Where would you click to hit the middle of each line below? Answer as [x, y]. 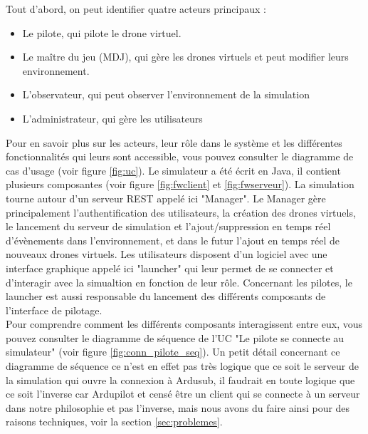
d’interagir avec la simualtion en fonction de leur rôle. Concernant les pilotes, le [179, 282]
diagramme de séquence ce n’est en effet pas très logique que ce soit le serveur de [182, 366]
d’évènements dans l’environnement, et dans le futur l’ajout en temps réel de [173, 240]
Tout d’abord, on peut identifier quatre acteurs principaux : [136, 9]
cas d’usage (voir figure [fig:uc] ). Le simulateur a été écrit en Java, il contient [173, 170]
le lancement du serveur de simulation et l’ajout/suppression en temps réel [168, 226]
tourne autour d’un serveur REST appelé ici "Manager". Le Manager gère [166, 198]
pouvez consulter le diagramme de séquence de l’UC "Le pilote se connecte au [175, 337]
